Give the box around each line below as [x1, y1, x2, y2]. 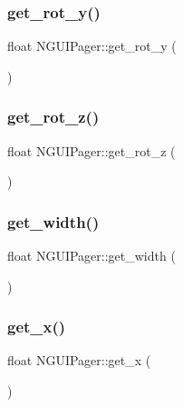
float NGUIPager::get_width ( [7, 246, 176, 265]
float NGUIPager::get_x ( [7, 351, 151, 370]
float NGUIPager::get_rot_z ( [7, 141, 176, 160]
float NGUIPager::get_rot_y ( [7, 36, 177, 55]
